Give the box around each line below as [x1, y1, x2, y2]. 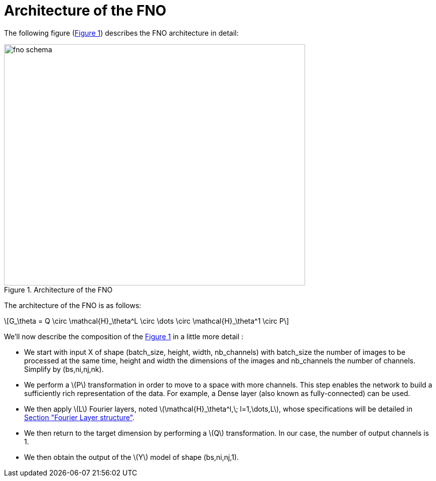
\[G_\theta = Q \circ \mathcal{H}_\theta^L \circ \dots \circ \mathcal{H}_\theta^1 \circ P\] [4, 316, 289, 325]
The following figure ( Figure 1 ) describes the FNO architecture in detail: [4, 28, 239, 37]
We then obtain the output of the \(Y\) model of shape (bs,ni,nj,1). [24, 452, 239, 461]
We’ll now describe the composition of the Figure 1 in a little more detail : [4, 332, 244, 341]
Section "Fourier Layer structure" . [24, 413, 135, 422]
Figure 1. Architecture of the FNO [4, 285, 113, 294]
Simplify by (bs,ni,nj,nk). [24, 364, 104, 373]
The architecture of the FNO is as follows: [4, 301, 141, 310]
